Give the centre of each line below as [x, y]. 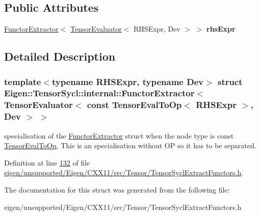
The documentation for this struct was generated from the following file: [117, 189]
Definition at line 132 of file [47, 162]
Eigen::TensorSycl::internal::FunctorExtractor [99, 93]
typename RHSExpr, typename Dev [128, 81]
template [23, 81]
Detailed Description [60, 56]
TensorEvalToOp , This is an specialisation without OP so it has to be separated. [130, 145]
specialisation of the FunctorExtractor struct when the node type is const [119, 135]
